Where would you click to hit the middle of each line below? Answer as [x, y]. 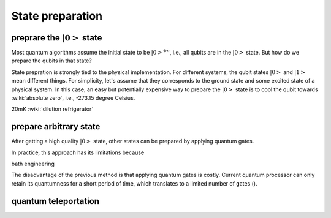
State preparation [57, 16]
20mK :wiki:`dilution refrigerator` [52, 109]
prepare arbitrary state [56, 126]
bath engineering [33, 164]
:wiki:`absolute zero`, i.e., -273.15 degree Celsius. [73, 98]
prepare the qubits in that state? [51, 61]
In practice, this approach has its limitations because [78, 152]
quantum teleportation [55, 201]
